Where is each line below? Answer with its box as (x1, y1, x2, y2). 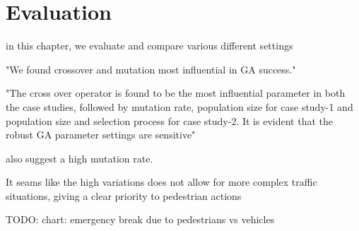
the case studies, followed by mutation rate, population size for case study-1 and (6, 99, 353, 114)
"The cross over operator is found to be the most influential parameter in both (6, 85, 346, 100)
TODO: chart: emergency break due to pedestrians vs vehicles (6, 212, 275, 227)
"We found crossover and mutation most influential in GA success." (6, 61, 296, 76)
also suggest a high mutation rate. (6, 150, 153, 165)
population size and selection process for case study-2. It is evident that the (6, 113, 333, 128)
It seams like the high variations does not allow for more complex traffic (6, 174, 317, 189)
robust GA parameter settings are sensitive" (6, 127, 196, 142)
